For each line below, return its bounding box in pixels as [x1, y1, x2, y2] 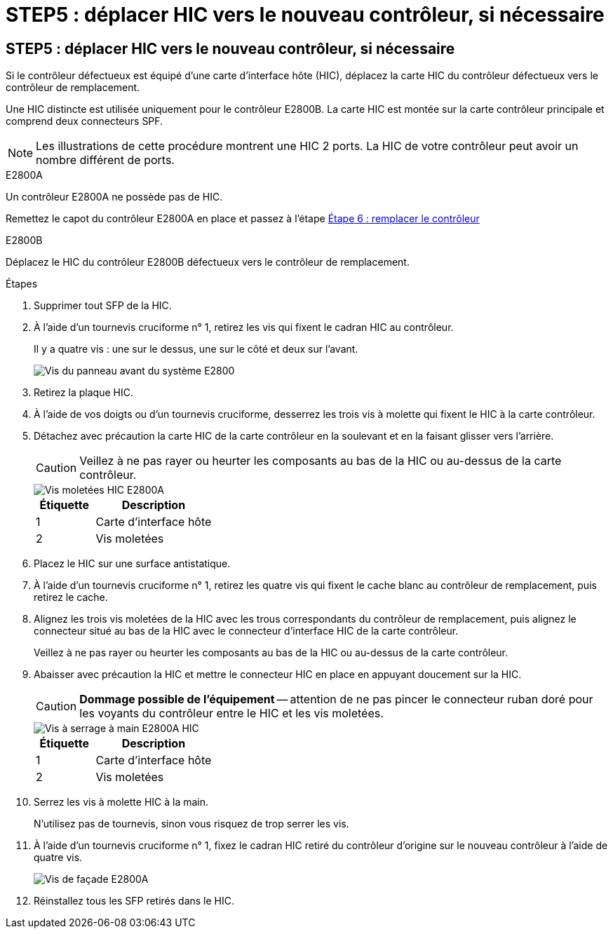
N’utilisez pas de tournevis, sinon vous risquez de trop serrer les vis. [34, 818, 349, 830]
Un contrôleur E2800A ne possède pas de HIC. [6, 191, 223, 203]
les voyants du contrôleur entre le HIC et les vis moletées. [79, 706, 384, 721]
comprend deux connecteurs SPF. [6, 115, 163, 128]
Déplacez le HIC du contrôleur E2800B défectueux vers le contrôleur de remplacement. [6, 256, 410, 269]
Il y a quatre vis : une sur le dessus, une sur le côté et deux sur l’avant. [34, 343, 358, 356]
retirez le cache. [34, 591, 108, 604]
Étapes [6, 278, 38, 290]
